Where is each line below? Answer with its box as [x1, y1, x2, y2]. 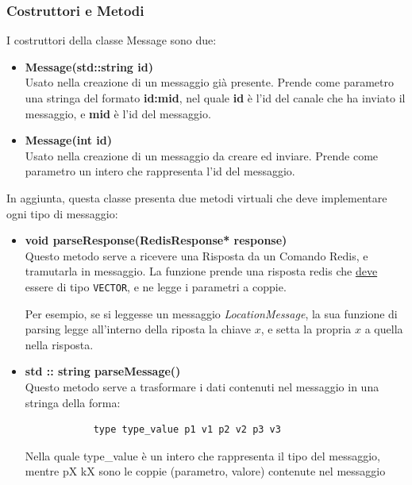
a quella [364, 321, 403, 337]
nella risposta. [25, 336, 94, 352]
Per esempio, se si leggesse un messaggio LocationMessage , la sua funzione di [25, 305, 398, 321]
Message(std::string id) [25, 58, 153, 75]
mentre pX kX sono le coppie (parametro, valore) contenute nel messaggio [25, 463, 386, 479]
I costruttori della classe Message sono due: [6, 32, 217, 48]
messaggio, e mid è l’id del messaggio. [25, 105, 211, 121]
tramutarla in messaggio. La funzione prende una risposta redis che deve [25, 263, 378, 279]
